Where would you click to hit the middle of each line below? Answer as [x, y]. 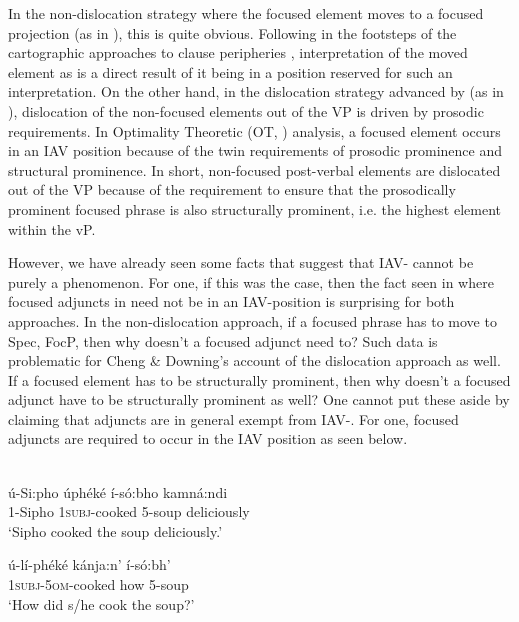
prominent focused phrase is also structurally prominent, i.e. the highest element [254, 208]
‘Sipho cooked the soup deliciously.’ [115, 530]
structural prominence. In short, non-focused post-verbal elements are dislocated [254, 169]
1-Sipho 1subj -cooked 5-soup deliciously [129, 511]
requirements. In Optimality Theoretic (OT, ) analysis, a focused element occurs [254, 130]
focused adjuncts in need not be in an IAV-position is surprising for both [231, 301]
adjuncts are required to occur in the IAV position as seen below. [208, 438]
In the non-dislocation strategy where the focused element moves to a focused [246, 13]
